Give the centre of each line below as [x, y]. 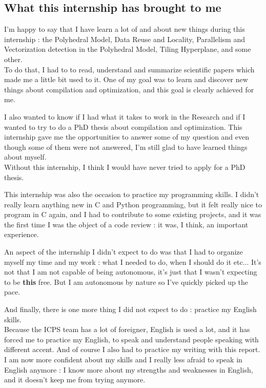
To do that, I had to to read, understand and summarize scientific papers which [129, 69]
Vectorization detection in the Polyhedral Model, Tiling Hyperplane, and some [128, 49]
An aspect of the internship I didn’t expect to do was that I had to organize [124, 252]
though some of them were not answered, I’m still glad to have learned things [126, 147]
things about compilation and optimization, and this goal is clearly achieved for [129, 89]
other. [13, 59]
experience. [22, 234]
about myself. [25, 157]
